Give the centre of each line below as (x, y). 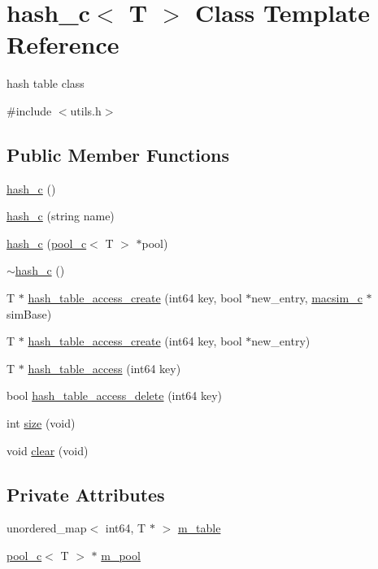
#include (29, 110)
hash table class (46, 83)
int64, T (126, 528)
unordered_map (47, 528)
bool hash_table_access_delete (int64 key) (115, 395)
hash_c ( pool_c (47, 243)
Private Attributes (86, 494)
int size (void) (41, 423)
